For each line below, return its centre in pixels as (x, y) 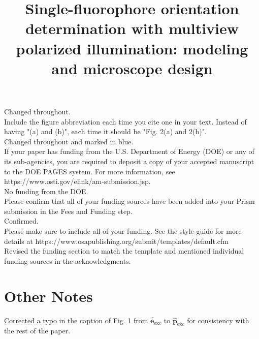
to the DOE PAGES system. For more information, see (90, 171)
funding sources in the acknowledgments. (68, 260)
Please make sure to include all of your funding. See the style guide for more (123, 231)
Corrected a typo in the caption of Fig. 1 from (76, 320)
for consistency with (218, 320)
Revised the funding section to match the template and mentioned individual (124, 251)
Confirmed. (21, 221)
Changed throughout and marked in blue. (69, 141)
